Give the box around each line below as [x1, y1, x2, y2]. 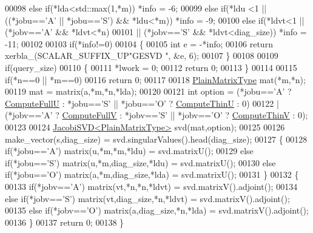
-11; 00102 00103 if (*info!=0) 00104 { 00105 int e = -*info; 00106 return [5, 37, 273, 50]
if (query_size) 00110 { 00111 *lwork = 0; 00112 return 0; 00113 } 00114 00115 [5, 61, 297, 73]
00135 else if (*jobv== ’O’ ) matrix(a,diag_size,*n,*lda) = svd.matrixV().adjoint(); [5, 204, 309, 217]
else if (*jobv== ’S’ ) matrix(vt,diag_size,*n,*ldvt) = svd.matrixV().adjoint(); [5, 192, 290, 204]
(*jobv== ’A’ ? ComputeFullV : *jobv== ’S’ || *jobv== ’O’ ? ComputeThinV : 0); [5, 109, 308, 121]
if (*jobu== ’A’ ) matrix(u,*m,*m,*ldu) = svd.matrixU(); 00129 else [5, 144, 254, 157]
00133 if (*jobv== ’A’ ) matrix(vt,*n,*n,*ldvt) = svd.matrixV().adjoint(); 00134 [5, 180, 298, 192]
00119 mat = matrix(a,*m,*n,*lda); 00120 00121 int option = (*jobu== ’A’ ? [5, 85, 292, 98]
